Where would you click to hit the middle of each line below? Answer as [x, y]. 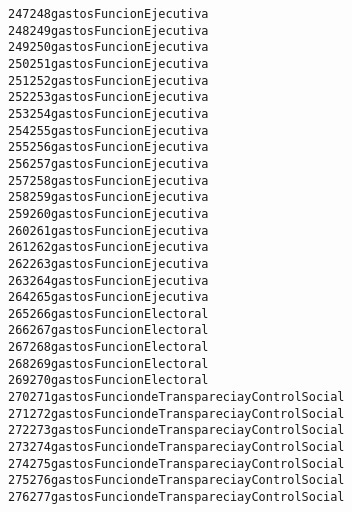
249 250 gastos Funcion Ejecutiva [108, 47]
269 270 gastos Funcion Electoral [108, 380]
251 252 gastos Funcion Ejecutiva [108, 80]
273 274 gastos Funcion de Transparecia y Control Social [176, 447]
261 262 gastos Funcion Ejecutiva [108, 247]
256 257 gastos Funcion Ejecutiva [108, 163]
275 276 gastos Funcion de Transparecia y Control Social [176, 480]
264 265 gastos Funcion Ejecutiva [108, 297]
